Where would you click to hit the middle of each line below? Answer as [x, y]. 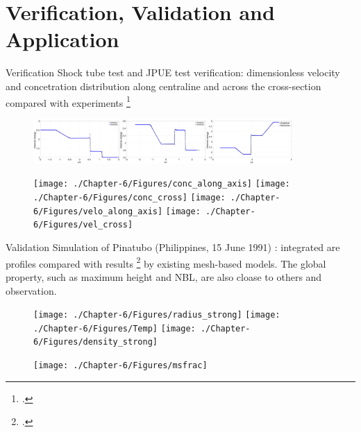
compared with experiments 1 [68, 101]
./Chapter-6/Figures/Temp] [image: [115, 328]
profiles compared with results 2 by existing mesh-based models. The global [166, 262]
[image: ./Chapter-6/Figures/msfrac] [120, 366]
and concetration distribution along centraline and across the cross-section [163, 86]
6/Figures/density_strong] [95, 342]
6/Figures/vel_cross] [83, 225]
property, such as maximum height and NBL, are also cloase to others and [164, 276]
